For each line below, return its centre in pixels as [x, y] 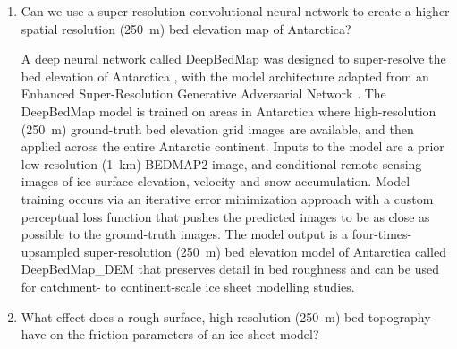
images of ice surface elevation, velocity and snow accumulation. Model [216, 181]
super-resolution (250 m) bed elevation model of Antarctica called [265, 251]
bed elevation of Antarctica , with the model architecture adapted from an [225, 76]
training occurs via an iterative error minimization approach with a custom [227, 198]
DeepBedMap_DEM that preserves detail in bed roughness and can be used [230, 269]
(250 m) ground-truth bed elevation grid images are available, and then [217, 128]
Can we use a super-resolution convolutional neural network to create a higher [235, 11]
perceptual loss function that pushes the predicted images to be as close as [225, 216]
